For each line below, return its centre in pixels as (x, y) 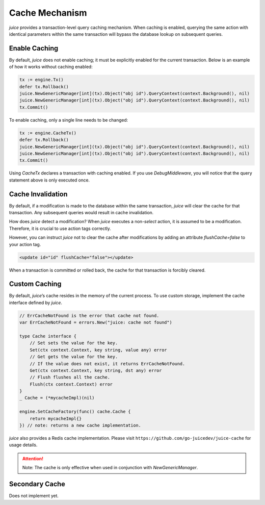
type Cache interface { (48, 336)
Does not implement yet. (34, 496)
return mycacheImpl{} (56, 418)
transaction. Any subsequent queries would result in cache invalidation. (81, 212)
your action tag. (25, 244)
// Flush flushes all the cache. (70, 377)
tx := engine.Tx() (41, 80)
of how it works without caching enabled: (51, 67)
